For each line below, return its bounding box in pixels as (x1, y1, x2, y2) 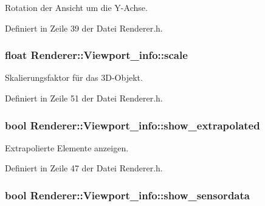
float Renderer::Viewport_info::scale (5, 47, 188, 63)
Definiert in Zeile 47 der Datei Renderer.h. (5, 162, 163, 174)
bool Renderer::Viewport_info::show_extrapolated (5, 117, 260, 132)
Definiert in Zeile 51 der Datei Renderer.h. (5, 92, 163, 104)
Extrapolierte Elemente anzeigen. (5, 141, 129, 154)
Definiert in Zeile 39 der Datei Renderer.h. (5, 21, 163, 34)
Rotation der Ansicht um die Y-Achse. (5, 1, 148, 13)
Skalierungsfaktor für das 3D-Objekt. (5, 71, 143, 84)
